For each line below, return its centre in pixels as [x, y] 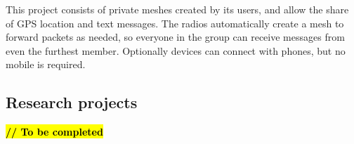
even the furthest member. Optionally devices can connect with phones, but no [176, 50]
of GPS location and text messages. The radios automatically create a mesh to [175, 23]
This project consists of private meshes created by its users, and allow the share [177, 9]
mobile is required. [46, 64]
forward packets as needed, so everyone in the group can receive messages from [175, 37]
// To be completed [54, 132]
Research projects [72, 102]
